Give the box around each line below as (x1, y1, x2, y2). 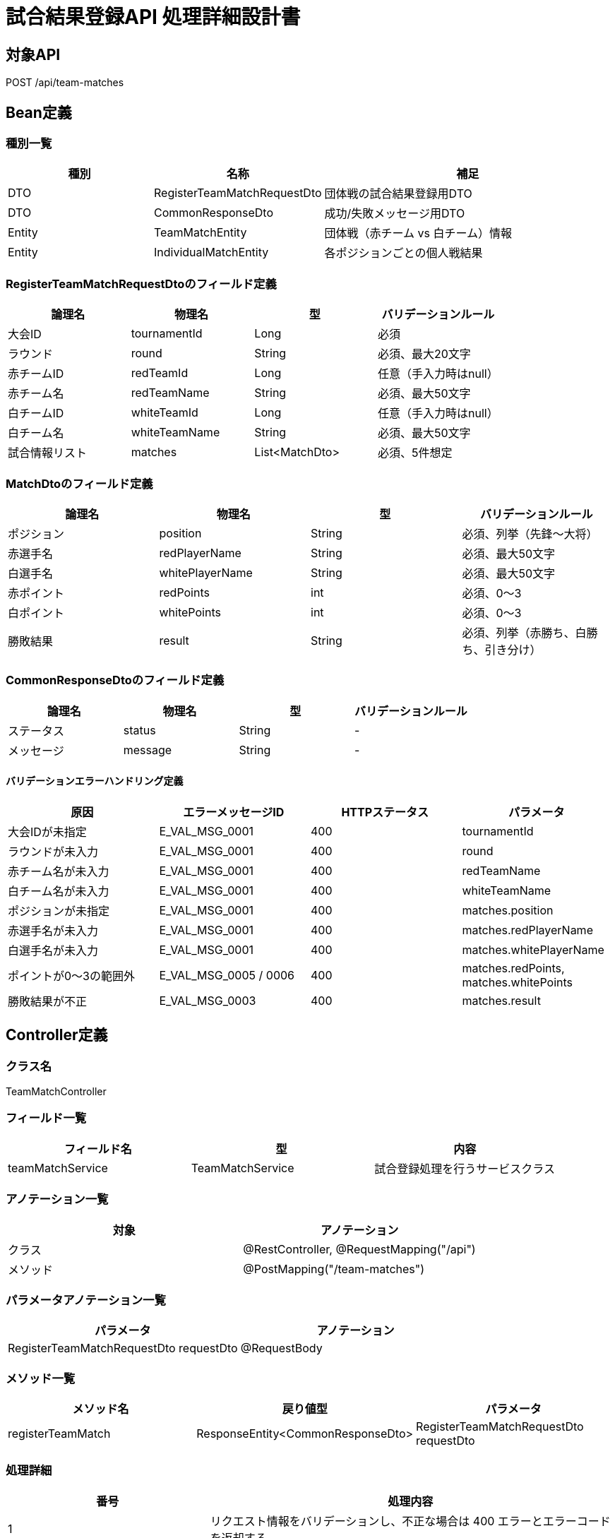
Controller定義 (6, 1026, 108, 1044)
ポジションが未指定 (8, 903, 110, 918)
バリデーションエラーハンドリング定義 (6, 775, 184, 787)
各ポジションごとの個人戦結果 (324, 246, 483, 261)
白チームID (8, 406, 64, 421)
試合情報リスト (8, 446, 88, 460)
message (123, 742, 172, 757)
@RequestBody (240, 1341, 323, 1356)
